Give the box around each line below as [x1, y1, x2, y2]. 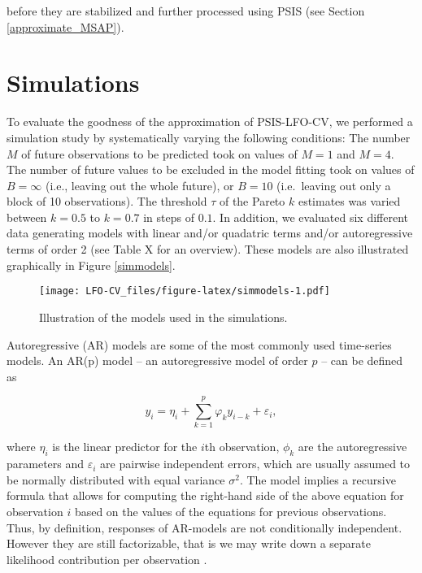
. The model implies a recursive [239, 471, 396, 488]
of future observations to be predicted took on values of [21, 145, 298, 162]
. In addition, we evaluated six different [212, 208, 408, 225]
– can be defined [321, 352, 403, 369]
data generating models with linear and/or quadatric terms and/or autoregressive [7, 224, 413, 241]
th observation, [204, 438, 280, 455]
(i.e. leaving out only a [276, 176, 391, 193]
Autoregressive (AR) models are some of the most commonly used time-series [7, 336, 392, 353]
